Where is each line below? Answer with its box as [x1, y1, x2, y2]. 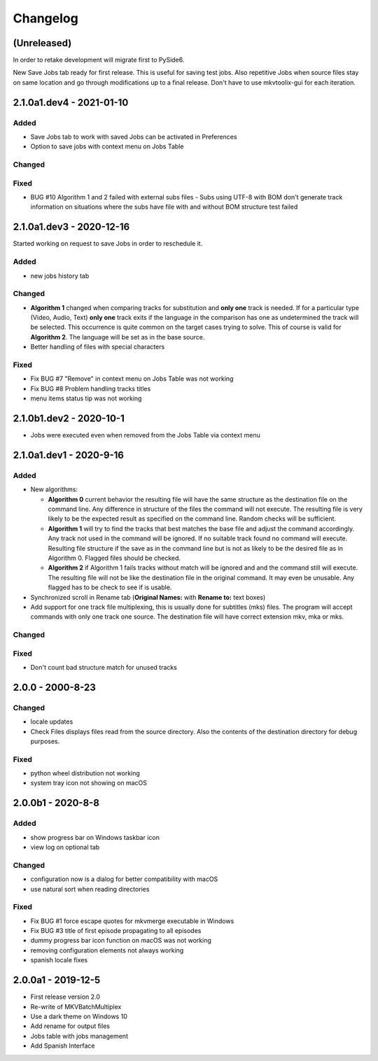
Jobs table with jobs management [30, 1032, 129, 1040]
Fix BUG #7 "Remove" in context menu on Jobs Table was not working [30, 374, 234, 383]
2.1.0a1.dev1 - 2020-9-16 [13, 449, 124, 461]
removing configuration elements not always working [30, 946, 184, 955]
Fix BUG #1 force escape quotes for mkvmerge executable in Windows [30, 917, 234, 925]
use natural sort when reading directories [30, 885, 150, 893]
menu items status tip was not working [30, 394, 142, 402]
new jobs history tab [30, 272, 90, 280]
